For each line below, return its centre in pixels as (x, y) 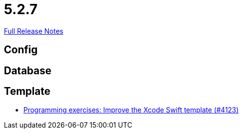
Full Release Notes (34, 31)
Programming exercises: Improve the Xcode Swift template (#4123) (131, 110)
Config (21, 50)
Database (28, 70)
